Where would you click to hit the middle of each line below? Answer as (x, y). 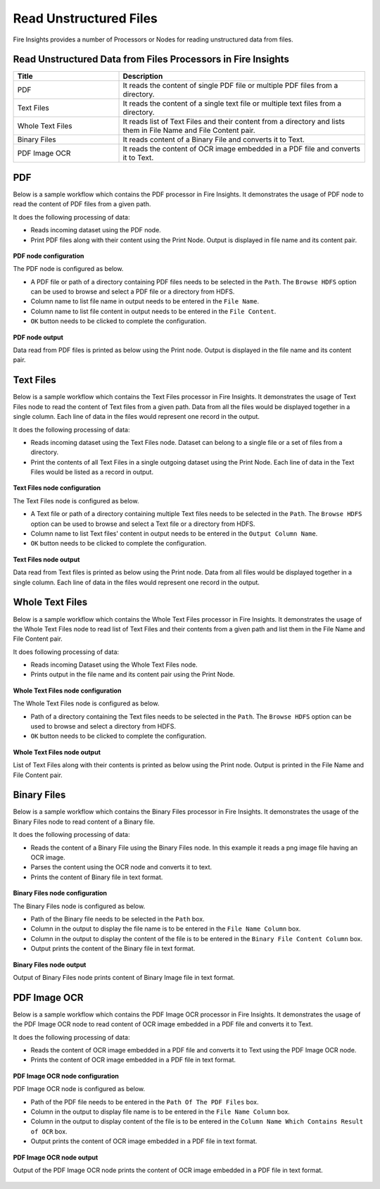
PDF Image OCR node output (56, 1157)
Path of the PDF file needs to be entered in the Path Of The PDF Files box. (145, 1102)
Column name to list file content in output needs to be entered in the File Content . (153, 311)
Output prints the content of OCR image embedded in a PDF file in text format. (144, 1141)
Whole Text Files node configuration (67, 691)
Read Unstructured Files (85, 18)
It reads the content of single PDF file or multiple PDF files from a (230, 86)
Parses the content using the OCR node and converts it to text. (121, 867)
